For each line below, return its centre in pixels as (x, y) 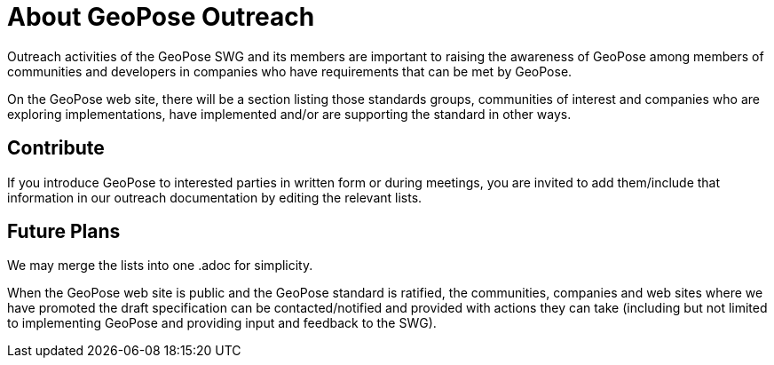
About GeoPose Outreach (161, 17)
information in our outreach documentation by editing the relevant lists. (215, 197)
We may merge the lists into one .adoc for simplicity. (160, 266)
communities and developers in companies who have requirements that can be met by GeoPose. (290, 71)
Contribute (56, 148)
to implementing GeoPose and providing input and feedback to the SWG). (222, 323)
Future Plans (64, 232)
